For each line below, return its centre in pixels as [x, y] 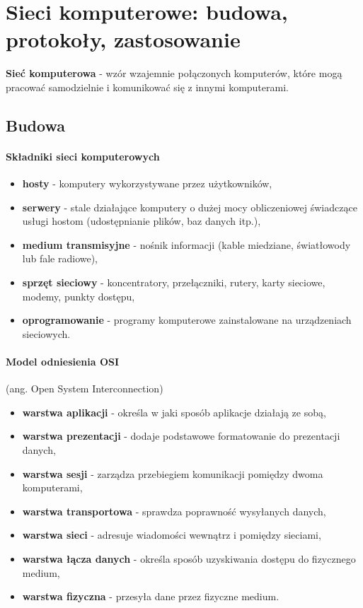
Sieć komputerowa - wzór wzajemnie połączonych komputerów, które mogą [174, 73]
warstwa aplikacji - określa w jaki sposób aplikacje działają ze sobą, [174, 412]
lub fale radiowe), [60, 258]
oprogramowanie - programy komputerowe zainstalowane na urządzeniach [187, 320]
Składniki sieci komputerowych [83, 156]
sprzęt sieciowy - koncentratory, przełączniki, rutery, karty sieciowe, [174, 282]
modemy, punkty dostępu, [79, 296]
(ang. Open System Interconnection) [85, 388]
